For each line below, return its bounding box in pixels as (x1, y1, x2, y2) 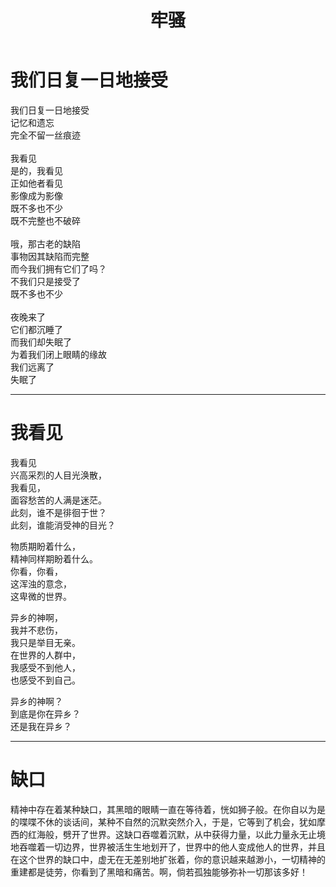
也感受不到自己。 (10, 674, 81, 686)
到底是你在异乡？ (10, 707, 81, 720)
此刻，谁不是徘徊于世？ (10, 506, 107, 518)
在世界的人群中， (10, 649, 81, 661)
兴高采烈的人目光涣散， (10, 469, 107, 481)
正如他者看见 (10, 177, 63, 189)
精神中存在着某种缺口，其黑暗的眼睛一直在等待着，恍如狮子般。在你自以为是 (10, 803, 326, 815)
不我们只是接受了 (10, 275, 81, 287)
